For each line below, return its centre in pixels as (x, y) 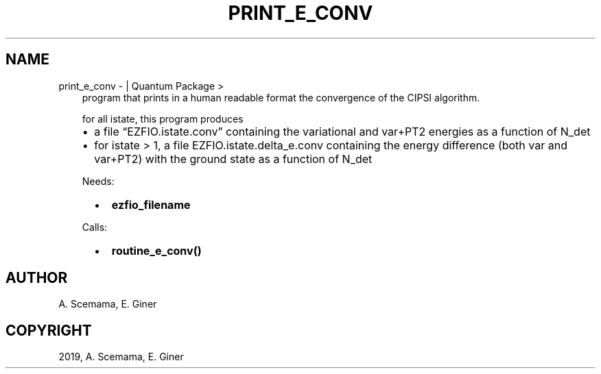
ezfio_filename (151, 204)
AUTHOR (37, 278)
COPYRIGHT (49, 330)
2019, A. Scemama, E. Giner (121, 357)
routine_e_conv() (156, 250)
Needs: (98, 181)
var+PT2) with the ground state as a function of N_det (233, 159)
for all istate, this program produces (163, 119)
